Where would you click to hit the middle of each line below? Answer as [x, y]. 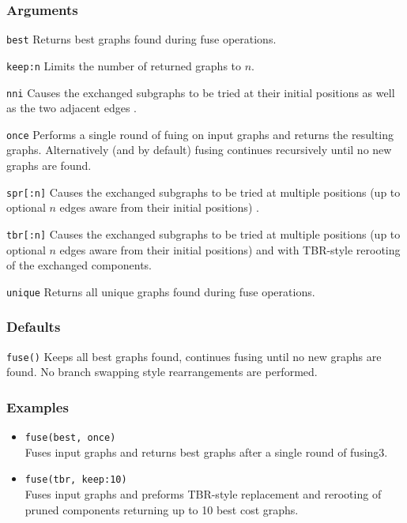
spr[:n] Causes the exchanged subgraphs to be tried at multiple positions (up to [203, 192]
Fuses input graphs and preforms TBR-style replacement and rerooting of [203, 493]
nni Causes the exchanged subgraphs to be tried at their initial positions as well [201, 92]
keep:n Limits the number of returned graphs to [124, 65]
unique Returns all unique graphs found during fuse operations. [161, 291]
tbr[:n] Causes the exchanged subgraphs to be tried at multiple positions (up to [203, 233]
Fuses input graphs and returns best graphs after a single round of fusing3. [206, 452]
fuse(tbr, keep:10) [76, 480]
